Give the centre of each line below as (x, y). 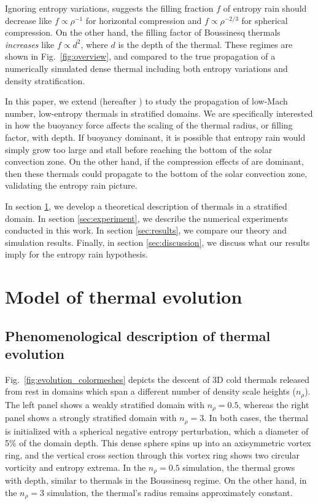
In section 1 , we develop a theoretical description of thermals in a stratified (146, 206)
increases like (30, 44)
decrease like (29, 20)
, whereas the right (274, 404)
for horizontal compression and (144, 20)
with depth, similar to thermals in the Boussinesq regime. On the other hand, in (156, 480)
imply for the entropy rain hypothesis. (76, 254)
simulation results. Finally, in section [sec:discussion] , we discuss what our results (157, 242)
